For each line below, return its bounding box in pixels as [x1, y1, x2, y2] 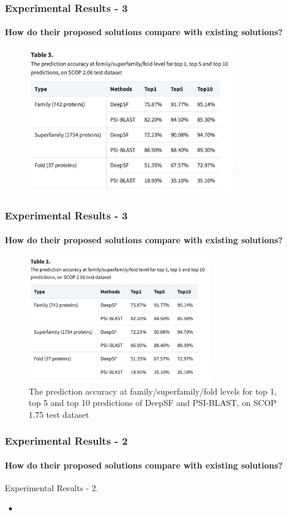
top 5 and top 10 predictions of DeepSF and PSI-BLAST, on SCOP [29, 396, 277, 409]
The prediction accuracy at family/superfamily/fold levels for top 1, [29, 384, 277, 397]
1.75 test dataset [29, 408, 90, 420]
